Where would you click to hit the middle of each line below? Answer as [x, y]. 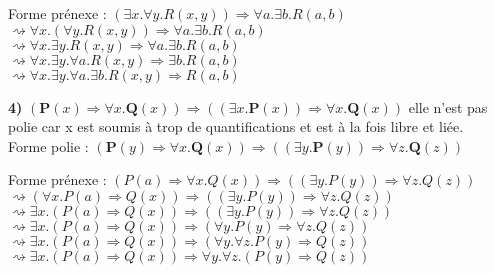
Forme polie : [48, 145]
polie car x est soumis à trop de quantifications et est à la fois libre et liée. [236, 126]
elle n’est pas [448, 106]
